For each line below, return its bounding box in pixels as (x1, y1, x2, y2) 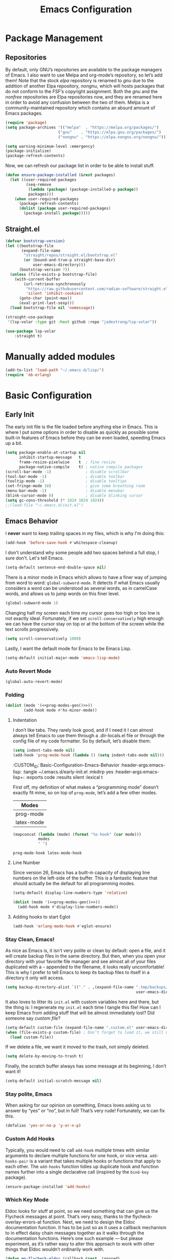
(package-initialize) (5, 148, 52, 154)
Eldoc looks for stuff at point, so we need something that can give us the (5, 1208, 158, 1214)
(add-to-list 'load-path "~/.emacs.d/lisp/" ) (5, 368, 104, 373)
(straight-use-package (5, 314, 54, 319)
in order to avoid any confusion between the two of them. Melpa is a (5, 99, 149, 105)
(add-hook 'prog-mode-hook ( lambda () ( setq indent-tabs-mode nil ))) (12, 752, 165, 758)
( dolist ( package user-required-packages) (18, 206, 111, 211)
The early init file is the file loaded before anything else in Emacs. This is (5, 424, 158, 430)
